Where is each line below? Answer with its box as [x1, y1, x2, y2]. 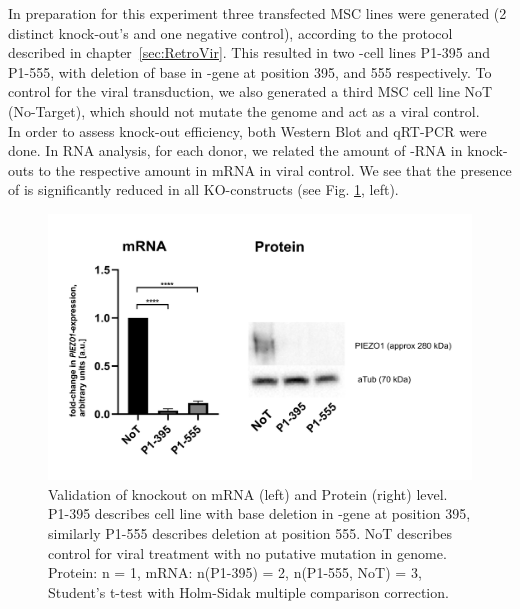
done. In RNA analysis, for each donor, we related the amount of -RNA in [8, 140, 463, 161]
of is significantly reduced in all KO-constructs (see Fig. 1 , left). [8, 179, 399, 200]
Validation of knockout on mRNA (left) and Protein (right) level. [48, 483, 448, 504]
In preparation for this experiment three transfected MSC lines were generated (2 [8, 3, 507, 23]
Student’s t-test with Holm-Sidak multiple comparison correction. [48, 581, 449, 602]
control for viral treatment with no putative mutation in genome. [48, 542, 447, 563]
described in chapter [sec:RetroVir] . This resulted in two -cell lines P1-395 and [8, 42, 491, 63]
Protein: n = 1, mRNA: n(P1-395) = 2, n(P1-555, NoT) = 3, [48, 562, 422, 583]
